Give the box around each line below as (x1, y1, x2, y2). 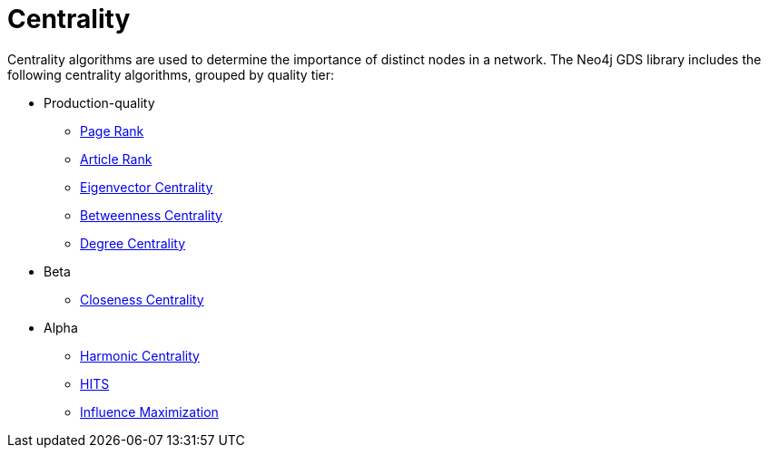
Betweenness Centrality (80, 207, 222, 223)
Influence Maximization (80, 403, 219, 420)
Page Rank (80, 122, 144, 139)
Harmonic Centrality (80, 347, 200, 363)
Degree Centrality (80, 235, 186, 251)
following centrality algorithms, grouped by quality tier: (7, 66, 335, 82)
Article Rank (80, 150, 153, 167)
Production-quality (44, 94, 155, 111)
